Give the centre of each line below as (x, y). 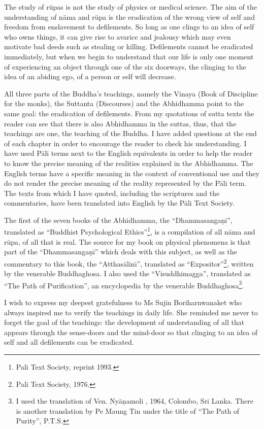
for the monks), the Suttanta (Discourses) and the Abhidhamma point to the (124, 103)
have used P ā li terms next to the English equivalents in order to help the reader (128, 153)
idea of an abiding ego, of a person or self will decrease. (90, 76)
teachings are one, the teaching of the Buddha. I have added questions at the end (130, 133)
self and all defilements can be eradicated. (69, 342)
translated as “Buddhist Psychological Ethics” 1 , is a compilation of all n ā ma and (130, 231)
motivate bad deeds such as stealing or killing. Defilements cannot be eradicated (129, 46)
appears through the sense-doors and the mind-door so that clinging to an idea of (131, 332)
